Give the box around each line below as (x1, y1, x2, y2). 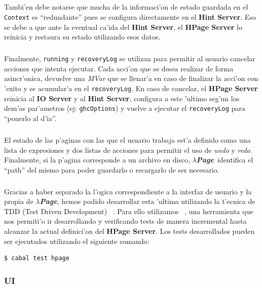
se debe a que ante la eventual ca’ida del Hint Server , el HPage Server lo (4, 21, 242, 32)
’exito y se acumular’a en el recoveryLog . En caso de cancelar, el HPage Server (4, 83, 258, 94)
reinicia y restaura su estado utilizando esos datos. (4, 31, 161, 42)
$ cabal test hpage (4, 255, 69, 262)
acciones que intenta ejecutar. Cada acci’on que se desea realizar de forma (4, 63, 234, 73)
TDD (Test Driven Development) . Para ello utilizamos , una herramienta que (4, 205, 253, 216)
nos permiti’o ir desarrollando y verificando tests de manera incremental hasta (4, 216, 247, 226)
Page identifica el (196, 154, 253, 165)
